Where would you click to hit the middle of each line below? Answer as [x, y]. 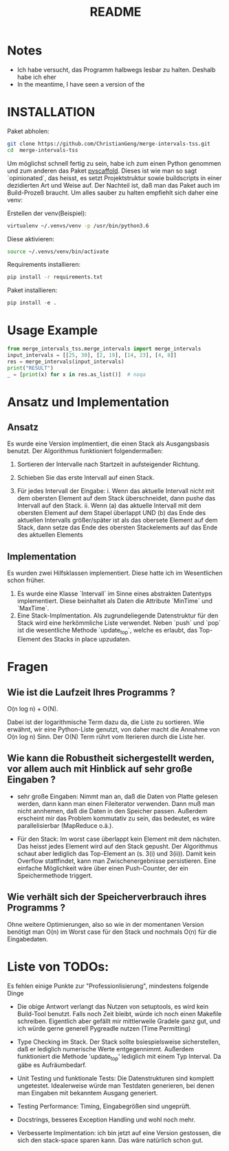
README [116, 12]
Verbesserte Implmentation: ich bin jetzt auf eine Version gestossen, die [119, 1133]
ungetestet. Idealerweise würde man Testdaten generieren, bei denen [116, 1086]
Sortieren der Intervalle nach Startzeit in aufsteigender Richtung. [108, 464]
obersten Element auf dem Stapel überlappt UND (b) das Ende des [111, 513]
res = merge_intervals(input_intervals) [66, 362]
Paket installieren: [32, 290]
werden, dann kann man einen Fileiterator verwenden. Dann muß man [116, 803]
